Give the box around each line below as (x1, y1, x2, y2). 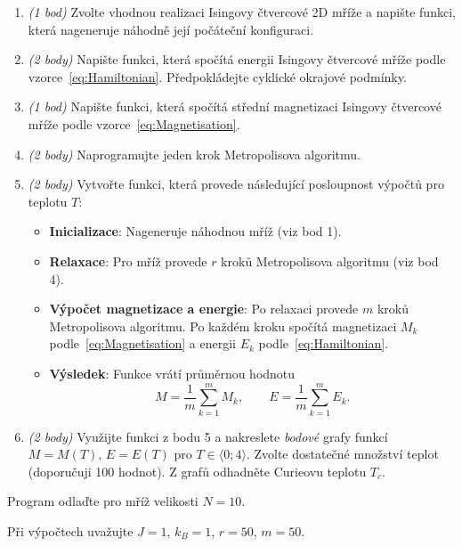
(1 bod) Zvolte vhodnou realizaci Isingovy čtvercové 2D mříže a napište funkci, (28, 3, 456, 20)
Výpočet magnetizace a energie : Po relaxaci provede (49, 299, 359, 318)
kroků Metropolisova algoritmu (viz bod (221, 251, 439, 270)
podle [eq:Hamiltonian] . (258, 334, 389, 353)
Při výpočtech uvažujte (7, 522, 134, 540)
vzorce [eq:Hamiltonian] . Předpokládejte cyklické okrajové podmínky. (28, 67, 407, 86)
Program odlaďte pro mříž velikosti (7, 492, 199, 510)
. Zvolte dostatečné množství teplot (246, 444, 439, 463)
